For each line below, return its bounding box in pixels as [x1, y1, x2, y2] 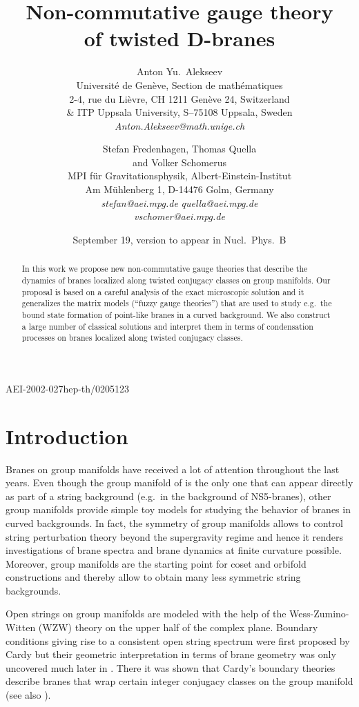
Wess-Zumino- [289, 606, 349, 621]
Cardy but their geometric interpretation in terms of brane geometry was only [6, 647, 336, 661]
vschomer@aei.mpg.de [134, 209, 225, 223]
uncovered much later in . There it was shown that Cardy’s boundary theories [6, 660, 336, 675]
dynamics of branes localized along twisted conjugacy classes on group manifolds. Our [21, 274, 331, 286]
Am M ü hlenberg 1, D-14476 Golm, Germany [85, 182, 274, 197]
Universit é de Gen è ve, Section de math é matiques [76, 77, 283, 92]
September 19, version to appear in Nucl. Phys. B [72, 232, 287, 246]
